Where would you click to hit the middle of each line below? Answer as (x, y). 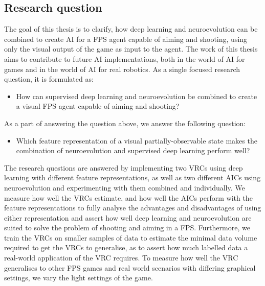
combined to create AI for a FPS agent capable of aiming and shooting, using (126, 39)
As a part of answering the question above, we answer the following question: (125, 123)
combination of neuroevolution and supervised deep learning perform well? (133, 150)
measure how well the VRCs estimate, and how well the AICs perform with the (128, 197)
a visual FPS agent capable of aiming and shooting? (98, 106)
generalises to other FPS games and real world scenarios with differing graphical (130, 267)
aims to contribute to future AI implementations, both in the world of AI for (125, 58)
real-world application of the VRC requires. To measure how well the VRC (121, 258)
